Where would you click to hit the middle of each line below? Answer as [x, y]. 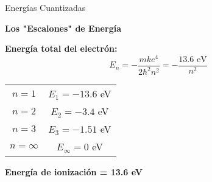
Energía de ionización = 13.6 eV [74, 172]
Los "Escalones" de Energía [63, 28]
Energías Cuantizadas [45, 7]
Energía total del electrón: [61, 48]
